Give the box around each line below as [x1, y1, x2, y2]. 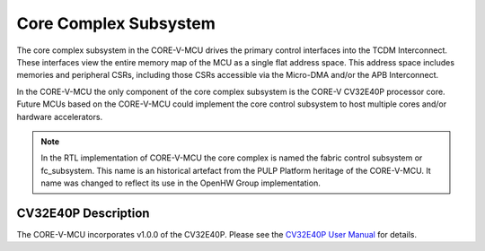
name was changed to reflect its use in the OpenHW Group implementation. [40, 177, 321, 188]
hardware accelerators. [16, 111, 103, 122]
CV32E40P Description [16, 205, 150, 221]
